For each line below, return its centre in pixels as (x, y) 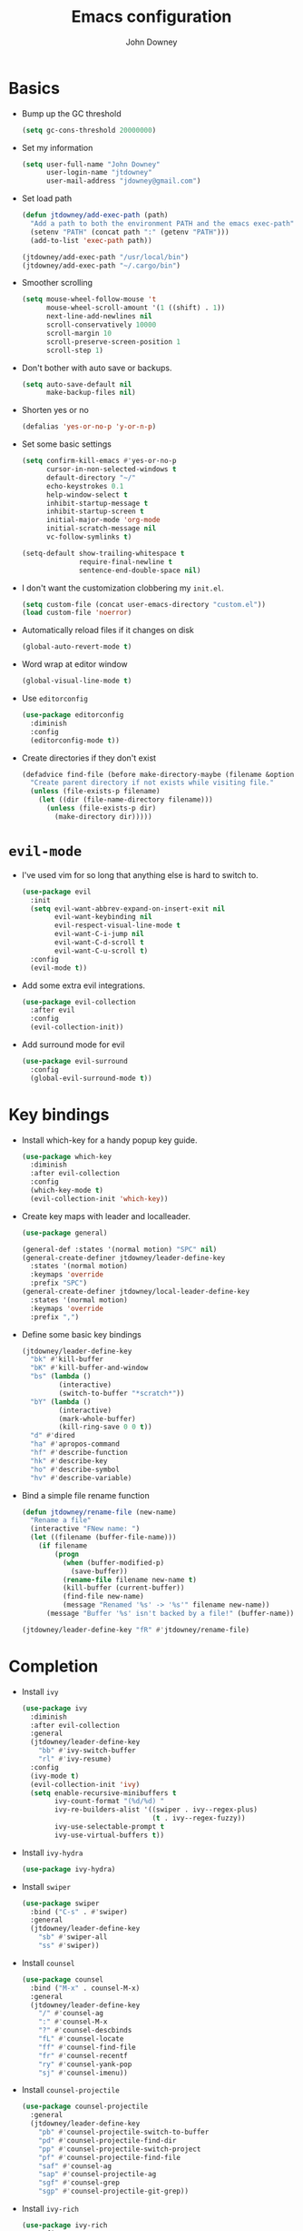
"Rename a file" (61, 1520)
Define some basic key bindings (81, 1334)
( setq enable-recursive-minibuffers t (103, 1793)
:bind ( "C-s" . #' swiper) (79, 1912)
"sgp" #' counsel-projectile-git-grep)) (114, 2191)
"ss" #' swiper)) (69, 1945)
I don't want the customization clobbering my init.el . (122, 588)
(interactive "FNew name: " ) (85, 1529)
